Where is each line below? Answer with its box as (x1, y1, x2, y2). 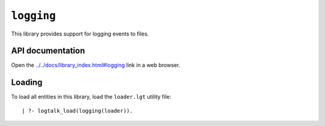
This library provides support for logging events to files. (11, 30, 149, 37)
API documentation (11, 46, 85, 56)
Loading (11, 77, 43, 87)
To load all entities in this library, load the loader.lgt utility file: (11, 93, 172, 101)
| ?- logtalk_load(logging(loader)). (22, 107, 134, 114)
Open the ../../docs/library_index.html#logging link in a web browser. (11, 61, 181, 69)
